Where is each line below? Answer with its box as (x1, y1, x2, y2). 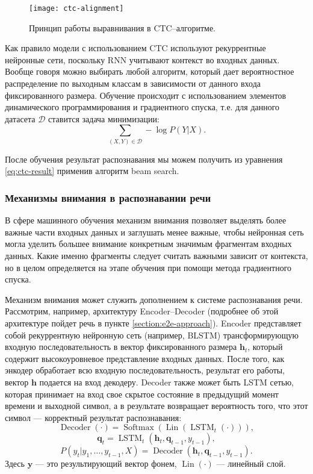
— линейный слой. (216, 457, 286, 470)
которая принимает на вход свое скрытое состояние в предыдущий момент (5, 387, 279, 400)
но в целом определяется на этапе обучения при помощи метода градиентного (5, 261, 292, 273)
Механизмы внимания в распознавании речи (5, 190, 211, 205)
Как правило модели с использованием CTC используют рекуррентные (5, 42, 266, 54)
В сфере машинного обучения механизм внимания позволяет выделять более (5, 214, 287, 226)
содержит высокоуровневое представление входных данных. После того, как (5, 352, 285, 364)
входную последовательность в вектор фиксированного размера (5, 340, 237, 353)
